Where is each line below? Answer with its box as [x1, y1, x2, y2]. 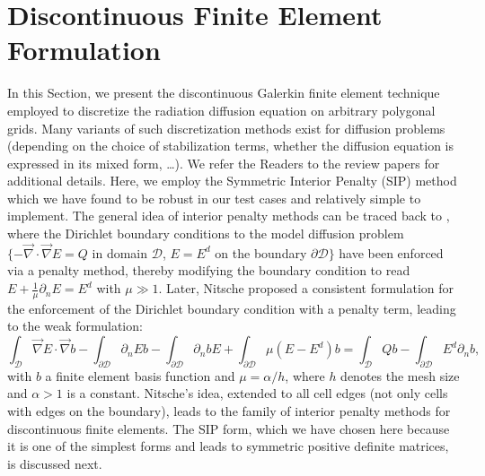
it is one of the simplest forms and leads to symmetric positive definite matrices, [7, 437, 449, 455]
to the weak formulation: [7, 316, 143, 335]
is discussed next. [7, 454, 102, 472]
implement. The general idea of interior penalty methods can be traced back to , [7, 206, 450, 225]
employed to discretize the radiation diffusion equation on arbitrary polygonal [7, 100, 436, 119]
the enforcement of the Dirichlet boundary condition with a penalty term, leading [7, 299, 456, 317]
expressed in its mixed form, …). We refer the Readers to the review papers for [7, 153, 440, 172]
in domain [92, 243, 148, 262]
